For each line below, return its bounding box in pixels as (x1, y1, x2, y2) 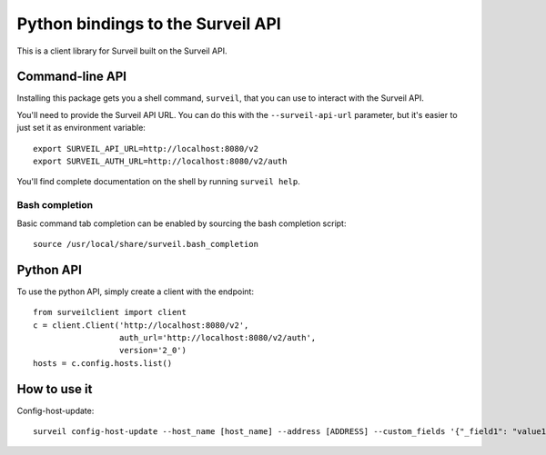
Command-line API (16, 69, 127, 84)
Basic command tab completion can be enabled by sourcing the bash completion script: (16, 218, 347, 229)
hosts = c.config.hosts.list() (33, 358, 173, 368)
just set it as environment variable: (16, 123, 146, 134)
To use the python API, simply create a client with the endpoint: (16, 286, 255, 297)
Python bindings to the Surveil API (16, 14, 281, 34)
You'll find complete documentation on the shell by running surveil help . (16, 176, 300, 187)
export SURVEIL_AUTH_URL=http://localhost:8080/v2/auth (33, 156, 288, 167)
